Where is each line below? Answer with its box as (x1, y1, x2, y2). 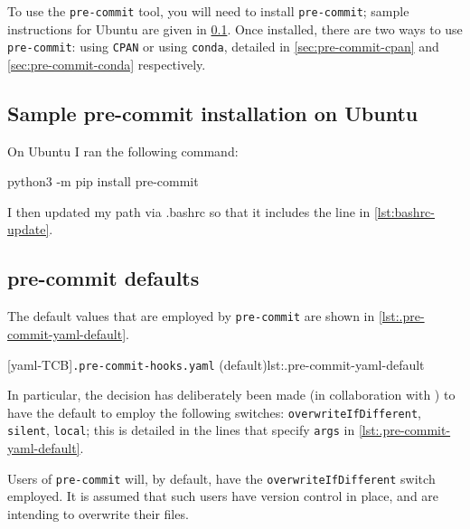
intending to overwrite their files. (7, 504, 189, 523)
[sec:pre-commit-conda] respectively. (7, 54, 206, 73)
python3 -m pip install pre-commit (7, 172, 199, 191)
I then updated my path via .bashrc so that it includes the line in (7, 202, 371, 221)
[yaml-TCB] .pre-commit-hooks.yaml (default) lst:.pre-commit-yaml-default (7, 354, 425, 373)
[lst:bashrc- (373, 202, 435, 221)
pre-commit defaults (7, 264, 200, 292)
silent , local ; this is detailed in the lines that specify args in (7, 420, 355, 439)
